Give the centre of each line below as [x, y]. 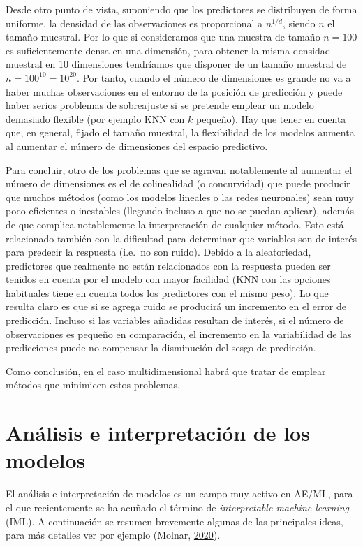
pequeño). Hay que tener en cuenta [271, 118]
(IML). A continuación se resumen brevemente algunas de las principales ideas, [175, 521]
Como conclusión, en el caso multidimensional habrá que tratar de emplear [166, 371]
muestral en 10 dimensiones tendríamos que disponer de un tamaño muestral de [176, 64]
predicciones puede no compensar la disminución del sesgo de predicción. [161, 348]
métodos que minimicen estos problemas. [93, 385]
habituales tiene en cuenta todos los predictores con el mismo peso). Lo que [167, 292]
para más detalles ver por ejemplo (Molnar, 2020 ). [113, 535]
